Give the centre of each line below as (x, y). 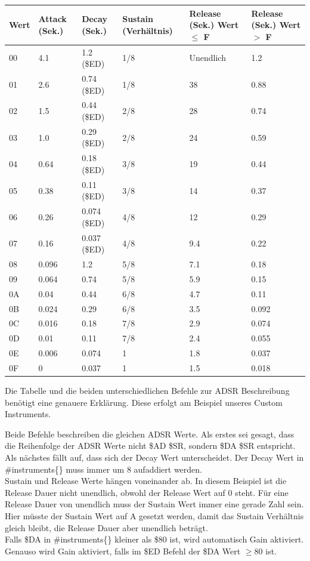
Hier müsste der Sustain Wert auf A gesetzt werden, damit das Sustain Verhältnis (154, 515)
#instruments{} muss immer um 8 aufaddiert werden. (104, 469)
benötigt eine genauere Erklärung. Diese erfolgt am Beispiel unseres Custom (144, 402)
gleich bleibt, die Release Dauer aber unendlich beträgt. (106, 527)
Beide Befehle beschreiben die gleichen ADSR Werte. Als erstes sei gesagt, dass (150, 434)
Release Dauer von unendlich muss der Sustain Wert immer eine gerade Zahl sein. (154, 504)
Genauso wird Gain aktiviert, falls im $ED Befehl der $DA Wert (123, 551)
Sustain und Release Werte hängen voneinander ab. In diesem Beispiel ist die (146, 481)
